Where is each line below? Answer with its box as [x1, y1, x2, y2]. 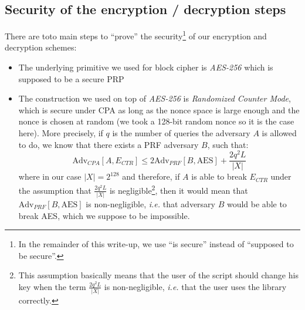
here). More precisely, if [18, 127, 103, 139]
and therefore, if [122, 170, 180, 183]
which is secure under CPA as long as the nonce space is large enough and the [18, 103, 300, 116]
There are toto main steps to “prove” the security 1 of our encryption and [5, 28, 267, 42]
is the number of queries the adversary [112, 127, 250, 139]
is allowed [262, 127, 297, 139]
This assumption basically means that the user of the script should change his [18, 269, 299, 281]
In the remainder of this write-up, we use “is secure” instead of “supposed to [18, 238, 294, 250]
